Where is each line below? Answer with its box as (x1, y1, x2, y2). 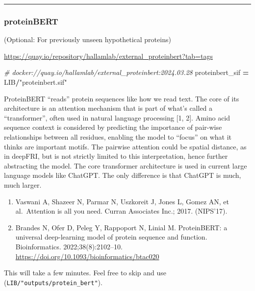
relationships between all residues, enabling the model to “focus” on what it (4, 131, 232, 142)
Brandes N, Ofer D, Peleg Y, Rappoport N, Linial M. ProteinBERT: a (15, 222, 228, 232)
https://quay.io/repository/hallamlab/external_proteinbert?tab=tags (4, 50, 213, 61)
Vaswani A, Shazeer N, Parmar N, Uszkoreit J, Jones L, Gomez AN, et (15, 196, 229, 206)
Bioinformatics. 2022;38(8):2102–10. (15, 241, 123, 251)
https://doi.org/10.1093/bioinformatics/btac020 (15, 251, 159, 261)
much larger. (4, 179, 42, 190)
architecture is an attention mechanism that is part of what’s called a (4, 103, 213, 113)
